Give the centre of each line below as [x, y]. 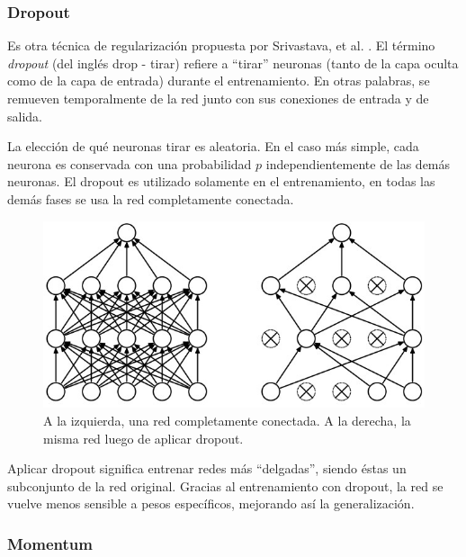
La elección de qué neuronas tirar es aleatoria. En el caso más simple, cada [213, 146]
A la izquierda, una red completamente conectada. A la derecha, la [227, 420]
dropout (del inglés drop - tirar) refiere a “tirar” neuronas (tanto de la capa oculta [233, 63]
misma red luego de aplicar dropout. [143, 438]
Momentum [50, 543]
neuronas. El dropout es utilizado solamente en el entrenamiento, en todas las [221, 181]
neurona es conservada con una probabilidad [130, 163]
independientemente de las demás [358, 163]
